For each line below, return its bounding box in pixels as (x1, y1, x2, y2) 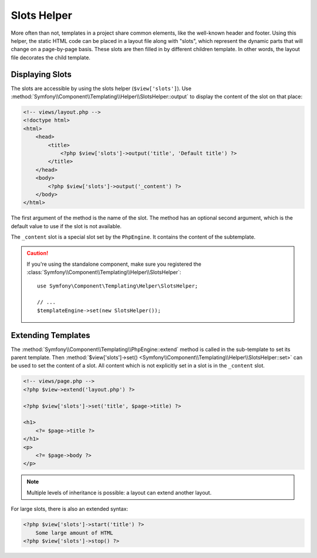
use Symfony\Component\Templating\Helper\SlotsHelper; (37, 282, 198, 289)
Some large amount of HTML (35, 529, 114, 536)
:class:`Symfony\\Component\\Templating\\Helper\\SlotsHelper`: (26, 269, 181, 276)
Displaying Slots (11, 69, 72, 79)
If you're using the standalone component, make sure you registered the (26, 260, 202, 268)
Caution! (26, 250, 49, 257)
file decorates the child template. (11, 54, 91, 61)
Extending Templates (11, 330, 90, 340)
